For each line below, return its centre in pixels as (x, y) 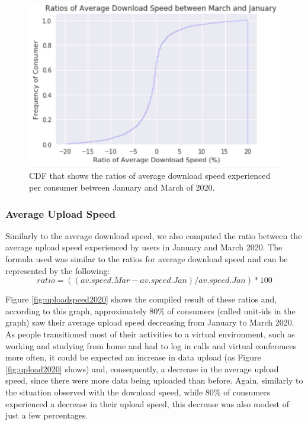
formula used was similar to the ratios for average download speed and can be (147, 259)
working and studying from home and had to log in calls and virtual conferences (151, 345)
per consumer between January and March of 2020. (122, 187)
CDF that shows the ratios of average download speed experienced (150, 176)
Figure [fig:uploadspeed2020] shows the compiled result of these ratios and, (141, 299)
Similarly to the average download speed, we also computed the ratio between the (154, 235)
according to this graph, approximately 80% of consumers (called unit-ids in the (150, 310)
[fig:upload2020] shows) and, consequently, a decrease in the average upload (142, 368)
